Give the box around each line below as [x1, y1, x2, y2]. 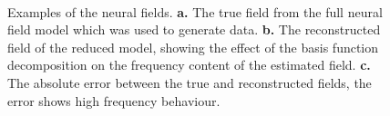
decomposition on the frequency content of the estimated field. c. [7, 55, 371, 74]
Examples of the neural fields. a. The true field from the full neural [7, 2, 383, 21]
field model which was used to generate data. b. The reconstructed [7, 20, 381, 39]
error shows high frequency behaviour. [7, 91, 221, 110]
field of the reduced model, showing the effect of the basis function [7, 37, 379, 56]
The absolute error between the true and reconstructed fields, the [7, 72, 372, 92]
